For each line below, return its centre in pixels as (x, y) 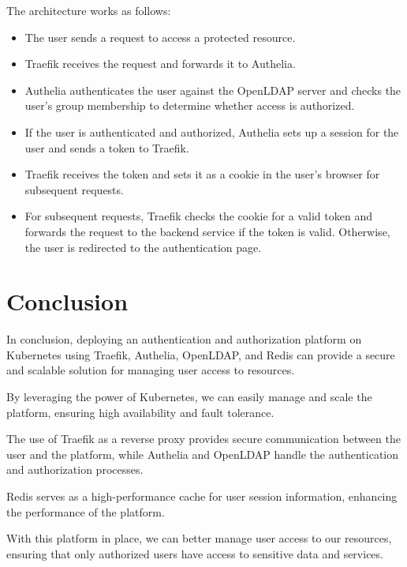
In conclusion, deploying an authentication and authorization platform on (184, 339)
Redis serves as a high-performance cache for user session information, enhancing (202, 496)
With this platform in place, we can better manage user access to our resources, (199, 538)
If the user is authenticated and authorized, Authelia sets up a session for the (212, 131)
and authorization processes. (75, 469)
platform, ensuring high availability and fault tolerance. (140, 412)
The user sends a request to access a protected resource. (160, 37)
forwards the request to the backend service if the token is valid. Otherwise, (207, 231)
